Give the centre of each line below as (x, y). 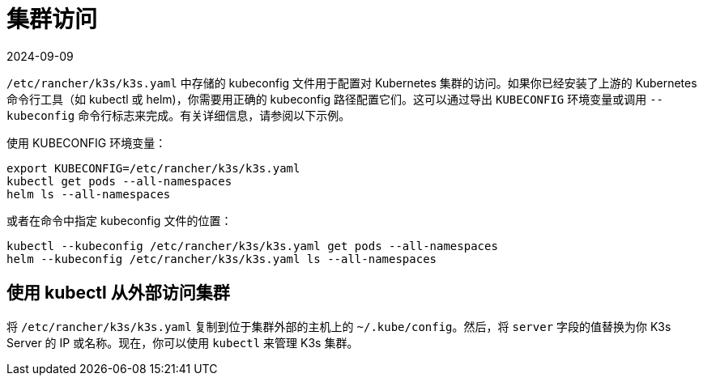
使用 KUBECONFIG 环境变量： (87, 142)
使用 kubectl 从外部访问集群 (118, 293)
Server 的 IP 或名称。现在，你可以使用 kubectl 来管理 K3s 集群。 (183, 342)
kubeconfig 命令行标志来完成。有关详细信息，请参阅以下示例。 (179, 115)
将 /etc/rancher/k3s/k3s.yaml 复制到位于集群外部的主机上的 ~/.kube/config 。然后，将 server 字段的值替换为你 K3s (339, 326)
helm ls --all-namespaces (89, 194)
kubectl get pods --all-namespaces (119, 181)
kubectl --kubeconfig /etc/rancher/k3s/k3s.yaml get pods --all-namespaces (252, 246)
